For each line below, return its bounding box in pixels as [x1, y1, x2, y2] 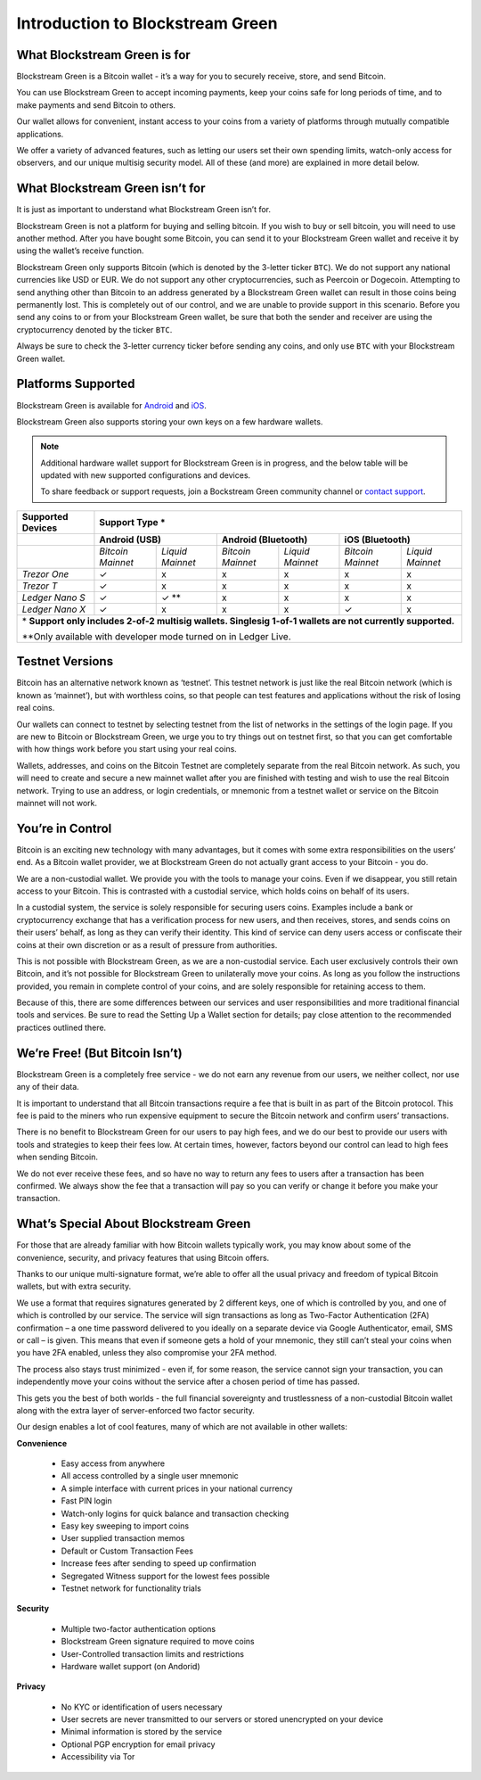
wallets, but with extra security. [16, 1281, 132, 1292]
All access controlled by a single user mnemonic [61, 1471, 240, 1481]
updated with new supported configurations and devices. [40, 470, 251, 481]
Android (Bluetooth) [221, 533, 308, 546]
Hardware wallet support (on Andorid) [61, 1661, 200, 1671]
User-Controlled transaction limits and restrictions [61, 1648, 245, 1659]
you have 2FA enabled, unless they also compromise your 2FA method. [16, 1347, 277, 1358]
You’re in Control [16, 820, 112, 836]
